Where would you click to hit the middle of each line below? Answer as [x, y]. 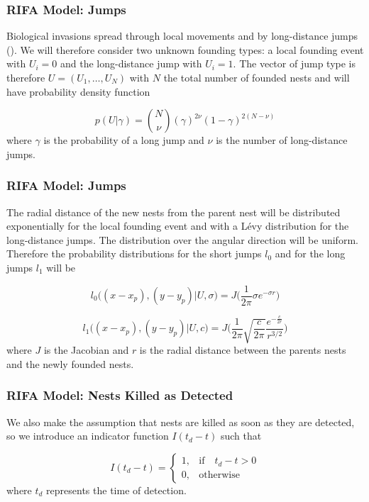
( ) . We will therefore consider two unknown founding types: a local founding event [185, 49]
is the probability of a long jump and [124, 140]
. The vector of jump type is [294, 63]
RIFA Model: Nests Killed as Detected [120, 395]
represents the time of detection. [116, 490]
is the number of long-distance [282, 140]
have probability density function [78, 91]
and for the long [310, 253]
